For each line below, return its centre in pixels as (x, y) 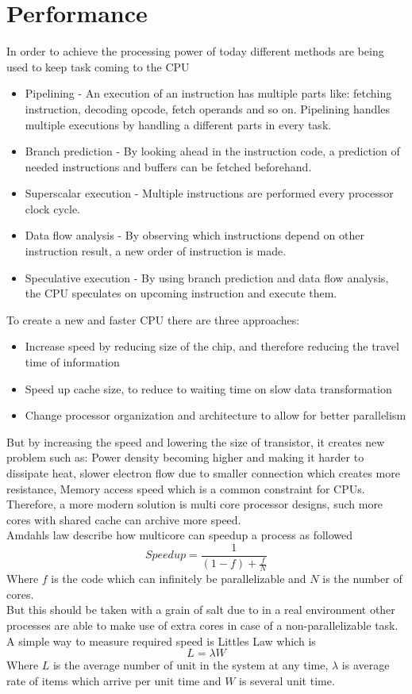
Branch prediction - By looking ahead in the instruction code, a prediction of (212, 151)
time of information (72, 362)
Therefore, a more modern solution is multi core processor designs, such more (195, 504)
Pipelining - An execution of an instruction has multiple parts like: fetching (208, 93)
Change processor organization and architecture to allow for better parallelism (216, 415)
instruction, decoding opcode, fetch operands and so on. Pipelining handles (207, 108)
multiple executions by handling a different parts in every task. (178, 124)
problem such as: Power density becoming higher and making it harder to (185, 457)
